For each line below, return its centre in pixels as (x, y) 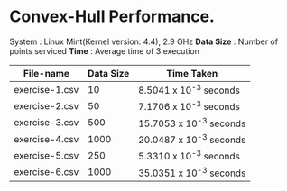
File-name (46, 73)
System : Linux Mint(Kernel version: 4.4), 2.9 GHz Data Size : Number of (143, 41)
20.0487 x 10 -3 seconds (192, 139)
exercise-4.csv (46, 139)
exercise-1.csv (46, 89)
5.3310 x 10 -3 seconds (190, 156)
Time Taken (192, 73)
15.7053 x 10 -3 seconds (192, 123)
